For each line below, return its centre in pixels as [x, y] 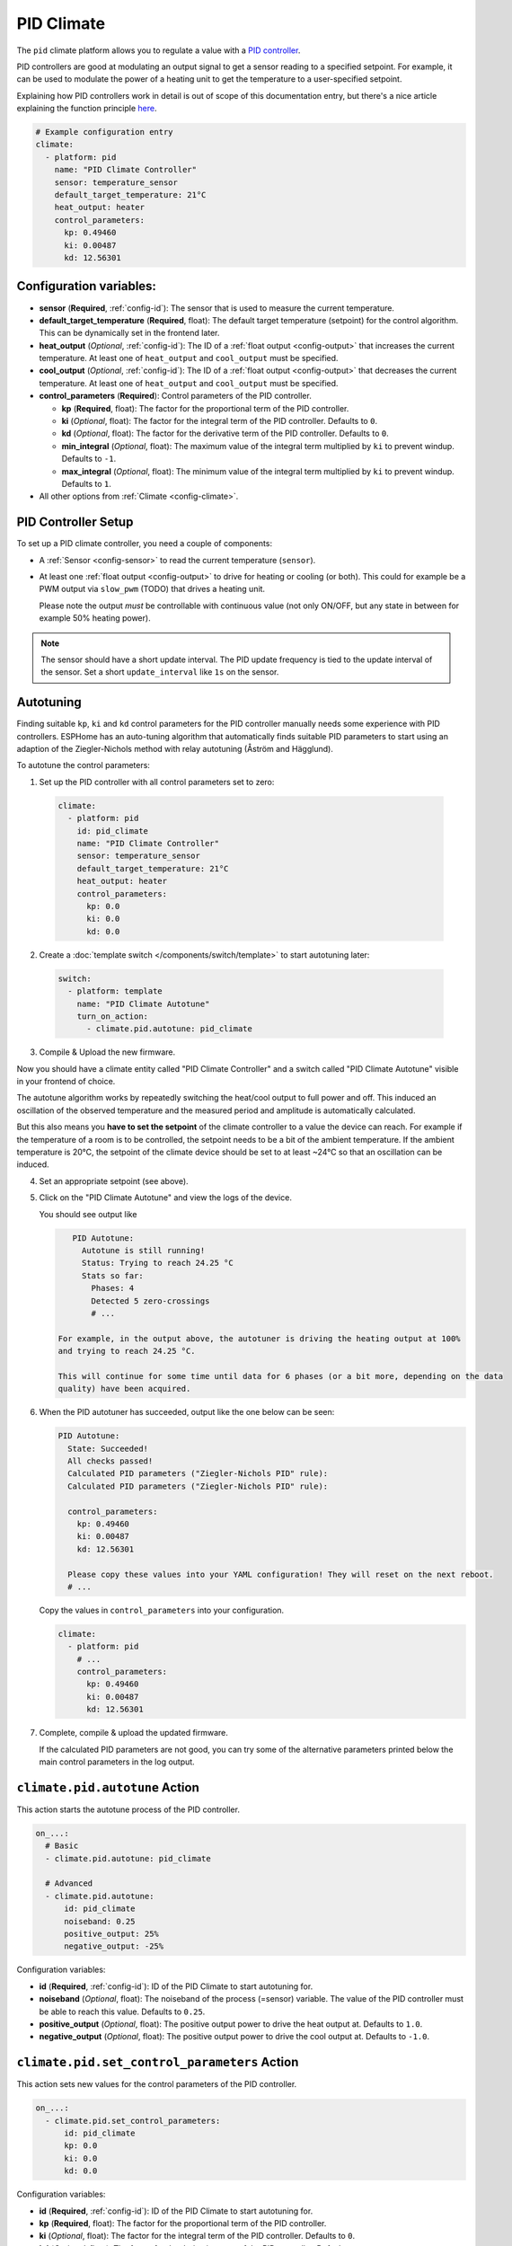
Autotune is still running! [143, 1250]
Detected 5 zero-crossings [150, 1301]
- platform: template [115, 991]
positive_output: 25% [111, 1933]
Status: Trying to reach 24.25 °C [157, 1263]
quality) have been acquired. [124, 1389]
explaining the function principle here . [87, 109]
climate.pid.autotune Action [108, 1787]
